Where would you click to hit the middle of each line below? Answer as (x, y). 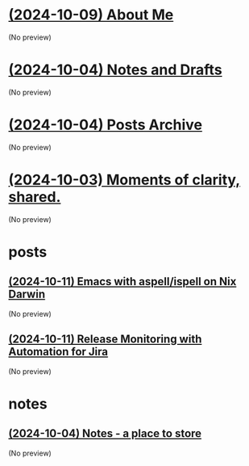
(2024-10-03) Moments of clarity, (124, 180)
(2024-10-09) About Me (91, 15)
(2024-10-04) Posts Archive (106, 125)
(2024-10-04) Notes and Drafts (116, 70)
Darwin (27, 294)
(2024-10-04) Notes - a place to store (105, 434)
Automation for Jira (58, 352)
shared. (35, 197)
